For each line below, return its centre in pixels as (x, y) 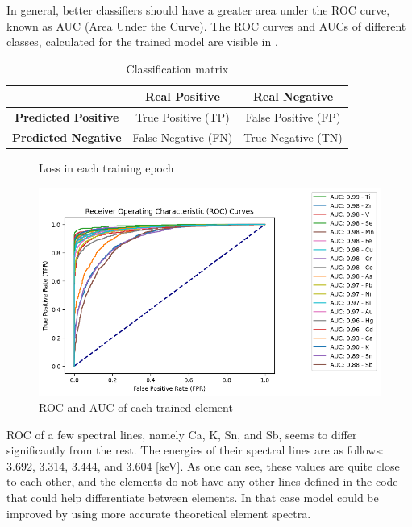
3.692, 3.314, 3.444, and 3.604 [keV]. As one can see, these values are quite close (203, 465)
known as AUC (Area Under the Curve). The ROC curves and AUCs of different (206, 25)
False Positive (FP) (293, 117)
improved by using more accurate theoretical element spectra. (159, 513)
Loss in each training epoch (106, 168)
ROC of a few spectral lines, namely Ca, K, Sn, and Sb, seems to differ (182, 434)
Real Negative (293, 96)
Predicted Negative (67, 137)
